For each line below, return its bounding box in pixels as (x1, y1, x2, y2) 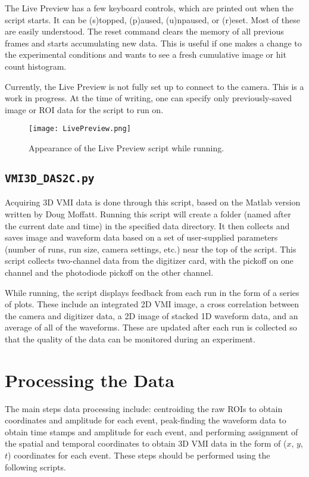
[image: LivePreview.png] (29, 124, 131, 133)
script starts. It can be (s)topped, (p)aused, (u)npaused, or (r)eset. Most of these (5, 13, 300, 26)
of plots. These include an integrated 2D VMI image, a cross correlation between (5, 298, 299, 310)
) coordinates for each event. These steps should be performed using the (8, 449, 270, 461)
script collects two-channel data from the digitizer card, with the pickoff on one (5, 254, 294, 267)
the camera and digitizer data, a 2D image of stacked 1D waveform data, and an (5, 309, 298, 322)
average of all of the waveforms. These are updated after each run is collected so (5, 321, 297, 333)
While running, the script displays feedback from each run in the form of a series (5, 286, 299, 298)
